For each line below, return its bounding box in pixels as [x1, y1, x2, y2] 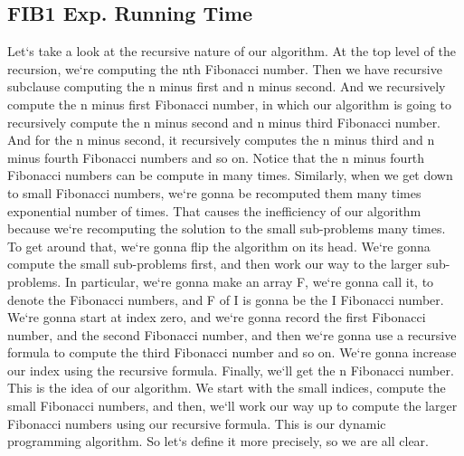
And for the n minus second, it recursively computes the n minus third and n [7, 130, 435, 149]
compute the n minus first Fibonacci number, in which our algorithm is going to [7, 94, 451, 113]
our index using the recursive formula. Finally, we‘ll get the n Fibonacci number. [7, 360, 454, 379]
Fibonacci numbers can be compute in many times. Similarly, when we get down [7, 166, 453, 185]
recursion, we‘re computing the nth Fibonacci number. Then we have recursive [7, 59, 442, 78]
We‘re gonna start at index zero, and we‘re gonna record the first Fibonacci [7, 308, 426, 327]
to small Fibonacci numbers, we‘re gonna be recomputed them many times [7, 183, 421, 202]
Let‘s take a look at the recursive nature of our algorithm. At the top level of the [7, 42, 456, 61]
